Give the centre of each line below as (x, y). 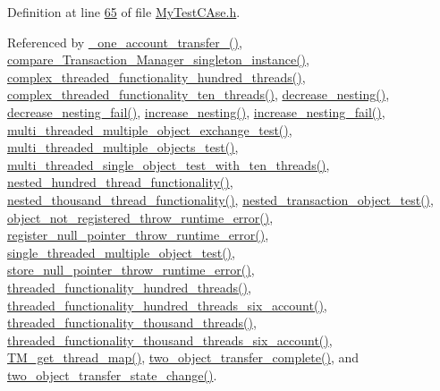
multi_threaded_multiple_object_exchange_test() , (150, 129)
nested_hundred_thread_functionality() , (120, 182)
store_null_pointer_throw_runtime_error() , (131, 270)
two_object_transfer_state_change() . (112, 374)
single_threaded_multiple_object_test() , (121, 252)
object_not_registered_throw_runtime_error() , (140, 217)
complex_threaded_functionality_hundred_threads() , (157, 76)
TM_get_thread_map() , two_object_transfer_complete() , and (183, 357)
